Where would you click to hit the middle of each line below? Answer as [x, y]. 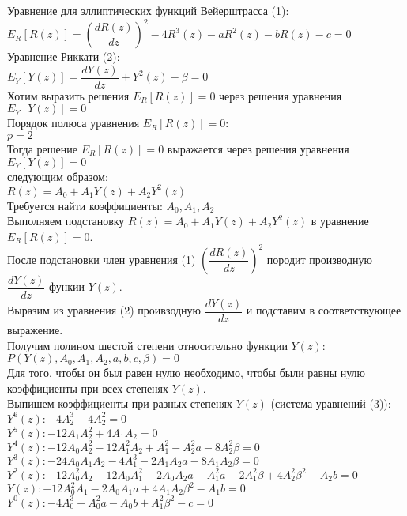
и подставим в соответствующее [324, 310]
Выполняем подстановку [66, 221]
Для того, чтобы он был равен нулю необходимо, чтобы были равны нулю [187, 373]
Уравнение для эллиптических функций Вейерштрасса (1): [148, 10]
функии [67, 286]
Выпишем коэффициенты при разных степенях [120, 403]
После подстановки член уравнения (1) [102, 259]
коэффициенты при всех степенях [88, 388]
